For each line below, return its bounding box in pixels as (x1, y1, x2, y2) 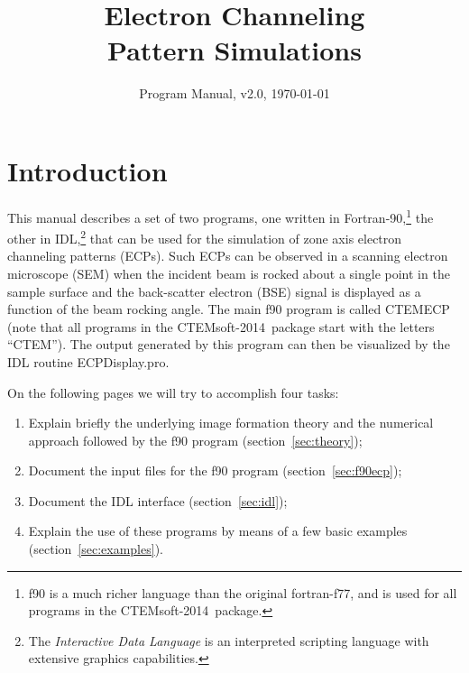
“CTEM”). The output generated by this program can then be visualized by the (7, 335, 450, 354)
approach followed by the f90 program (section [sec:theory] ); (28, 430, 363, 449)
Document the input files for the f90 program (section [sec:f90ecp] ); (28, 461, 402, 480)
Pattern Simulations (107, 32, 362, 69)
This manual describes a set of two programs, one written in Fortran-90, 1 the (7, 205, 434, 226)
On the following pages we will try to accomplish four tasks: (7, 383, 339, 401)
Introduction (7, 152, 168, 189)
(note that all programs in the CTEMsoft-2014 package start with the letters (7, 317, 435, 336)
